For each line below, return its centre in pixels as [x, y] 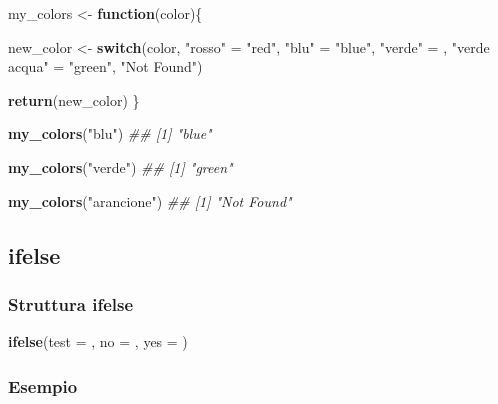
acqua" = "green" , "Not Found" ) [105, 66]
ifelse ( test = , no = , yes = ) [98, 341]
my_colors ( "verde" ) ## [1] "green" [120, 166]
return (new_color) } [74, 99]
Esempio [43, 385]
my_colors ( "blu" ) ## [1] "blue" [110, 133]
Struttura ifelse [71, 303]
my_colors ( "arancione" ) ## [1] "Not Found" [150, 200]
